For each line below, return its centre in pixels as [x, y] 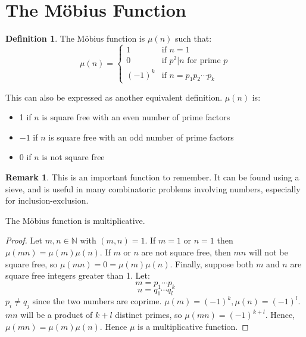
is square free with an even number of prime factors [136, 117]
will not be [268, 252]
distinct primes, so [149, 315]
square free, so [32, 263]
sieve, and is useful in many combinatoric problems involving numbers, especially [153, 188]
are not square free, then [186, 252]
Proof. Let [24, 240]
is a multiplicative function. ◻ [193, 326]
